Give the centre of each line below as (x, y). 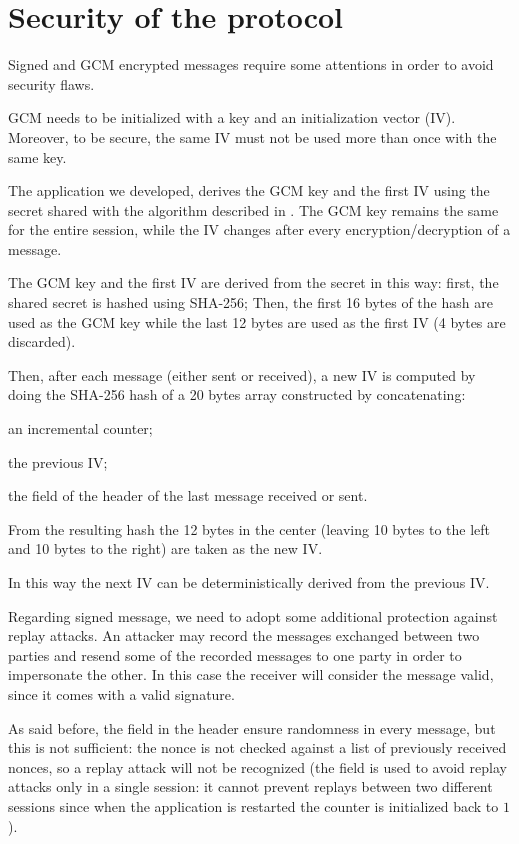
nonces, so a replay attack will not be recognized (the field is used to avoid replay (257, 766)
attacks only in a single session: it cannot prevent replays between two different (250, 786)
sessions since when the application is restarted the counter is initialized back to (253, 805)
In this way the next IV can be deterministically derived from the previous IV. (249, 582)
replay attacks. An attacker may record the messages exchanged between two (244, 635)
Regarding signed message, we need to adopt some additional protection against (253, 615)
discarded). (42, 341)
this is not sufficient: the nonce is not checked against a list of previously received (257, 747)
